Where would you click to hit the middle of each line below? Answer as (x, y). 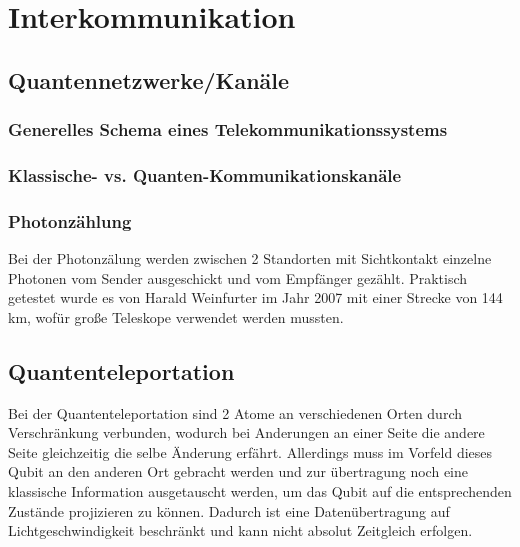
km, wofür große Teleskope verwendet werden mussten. (176, 316)
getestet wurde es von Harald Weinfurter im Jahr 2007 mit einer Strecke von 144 (255, 297)
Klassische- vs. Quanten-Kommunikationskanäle (205, 174)
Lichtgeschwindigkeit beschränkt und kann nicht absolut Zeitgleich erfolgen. (240, 530)
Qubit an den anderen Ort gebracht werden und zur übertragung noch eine (238, 471)
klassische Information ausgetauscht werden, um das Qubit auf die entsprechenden (260, 491)
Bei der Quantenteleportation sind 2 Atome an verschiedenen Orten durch (235, 412)
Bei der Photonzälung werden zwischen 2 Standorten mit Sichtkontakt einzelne (250, 258)
